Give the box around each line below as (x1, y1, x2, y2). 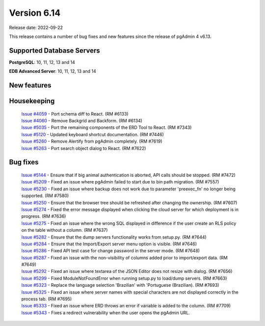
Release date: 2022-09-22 (9, 25, 63, 30)
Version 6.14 (9, 7, 61, 18)
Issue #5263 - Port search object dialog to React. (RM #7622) (21, 145, 146, 151)
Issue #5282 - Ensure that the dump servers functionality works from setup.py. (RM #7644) (21, 234, 207, 240)
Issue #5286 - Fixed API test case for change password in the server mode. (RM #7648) (21, 248, 200, 254)
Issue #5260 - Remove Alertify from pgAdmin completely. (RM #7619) (21, 138, 162, 145)
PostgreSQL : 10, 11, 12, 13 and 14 (9, 59, 76, 65)
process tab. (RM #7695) (21, 296, 72, 302)
